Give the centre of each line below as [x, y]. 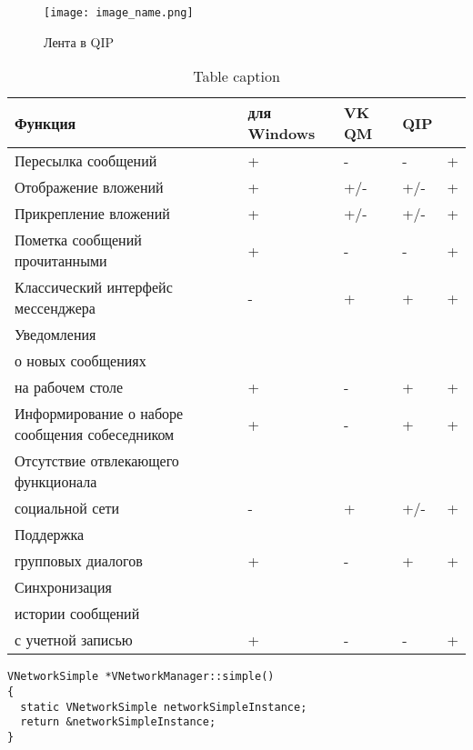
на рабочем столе [69, 387]
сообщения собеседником [95, 435]
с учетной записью [74, 640]
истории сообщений [77, 614]
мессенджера [55, 308]
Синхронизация [63, 587]
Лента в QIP [79, 41]
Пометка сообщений [78, 240]
